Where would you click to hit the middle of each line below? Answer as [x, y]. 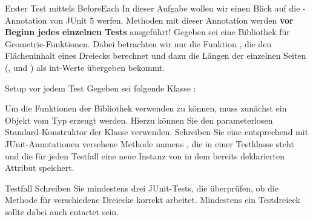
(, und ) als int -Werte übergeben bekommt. [85, 67]
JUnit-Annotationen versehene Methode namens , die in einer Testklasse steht [150, 143]
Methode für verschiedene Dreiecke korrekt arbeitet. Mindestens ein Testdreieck [153, 200]
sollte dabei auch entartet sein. [62, 211]
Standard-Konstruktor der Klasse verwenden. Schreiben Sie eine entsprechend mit [157, 132]
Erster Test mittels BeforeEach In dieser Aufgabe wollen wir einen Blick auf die [153, 8]
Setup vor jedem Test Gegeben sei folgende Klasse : [100, 88]
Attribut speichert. [40, 168]
